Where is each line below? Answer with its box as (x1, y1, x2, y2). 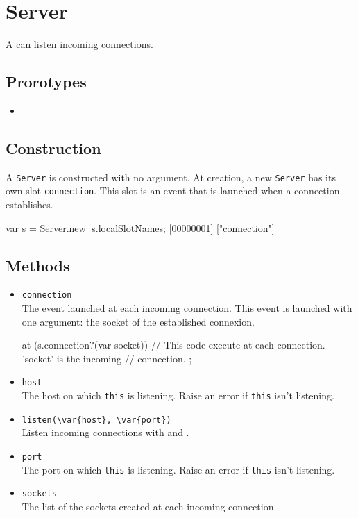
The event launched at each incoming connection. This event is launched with (22, 301, 352, 315)
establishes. (6, 197, 53, 212)
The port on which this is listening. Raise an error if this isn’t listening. (22, 462, 335, 476)
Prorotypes (6, 71, 87, 92)
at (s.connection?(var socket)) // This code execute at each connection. (22, 337, 325, 352)
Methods (6, 254, 70, 276)
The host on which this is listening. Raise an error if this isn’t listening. (22, 388, 334, 403)
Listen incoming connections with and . (22, 425, 189, 440)
